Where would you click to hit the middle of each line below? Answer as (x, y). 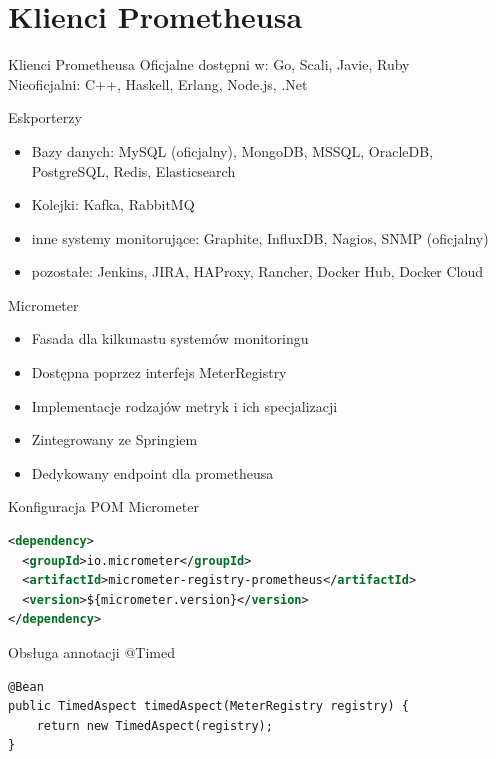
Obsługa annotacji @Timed (91, 652)
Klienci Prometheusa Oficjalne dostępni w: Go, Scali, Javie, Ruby (209, 64)
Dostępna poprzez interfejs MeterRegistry (159, 372)
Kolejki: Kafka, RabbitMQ (113, 204)
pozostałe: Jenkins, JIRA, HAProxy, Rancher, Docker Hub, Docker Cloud (257, 271)
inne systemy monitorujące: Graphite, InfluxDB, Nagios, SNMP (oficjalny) (260, 237)
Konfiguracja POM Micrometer (103, 506)
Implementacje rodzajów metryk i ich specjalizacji (184, 405)
